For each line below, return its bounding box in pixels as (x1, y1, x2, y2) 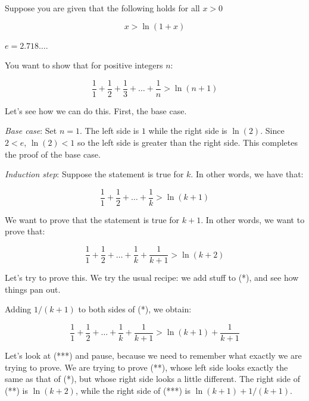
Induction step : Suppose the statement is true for (5, 168, 184, 180)
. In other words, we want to (201, 213, 305, 225)
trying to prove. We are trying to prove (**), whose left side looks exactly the (5, 361, 288, 373)
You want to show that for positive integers (5, 59, 163, 71)
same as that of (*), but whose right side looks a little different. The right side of (5, 372, 300, 385)
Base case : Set (5, 124, 57, 137)
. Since (260, 124, 285, 137)
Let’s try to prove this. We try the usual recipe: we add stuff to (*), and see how (5, 271, 299, 284)
